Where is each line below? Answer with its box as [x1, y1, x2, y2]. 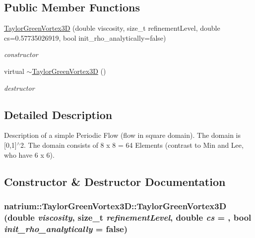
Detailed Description [4, 107, 113, 122]
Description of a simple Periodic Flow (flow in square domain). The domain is [4, 130, 241, 140]
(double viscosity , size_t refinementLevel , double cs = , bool [4, 211, 252, 223]
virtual [4, 65, 24, 76]
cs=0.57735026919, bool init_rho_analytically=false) [4, 32, 166, 43]
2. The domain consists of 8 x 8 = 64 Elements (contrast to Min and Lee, [20, 139, 244, 150]
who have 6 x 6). [4, 149, 55, 160]
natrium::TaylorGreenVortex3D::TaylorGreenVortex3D [4, 199, 227, 212]
